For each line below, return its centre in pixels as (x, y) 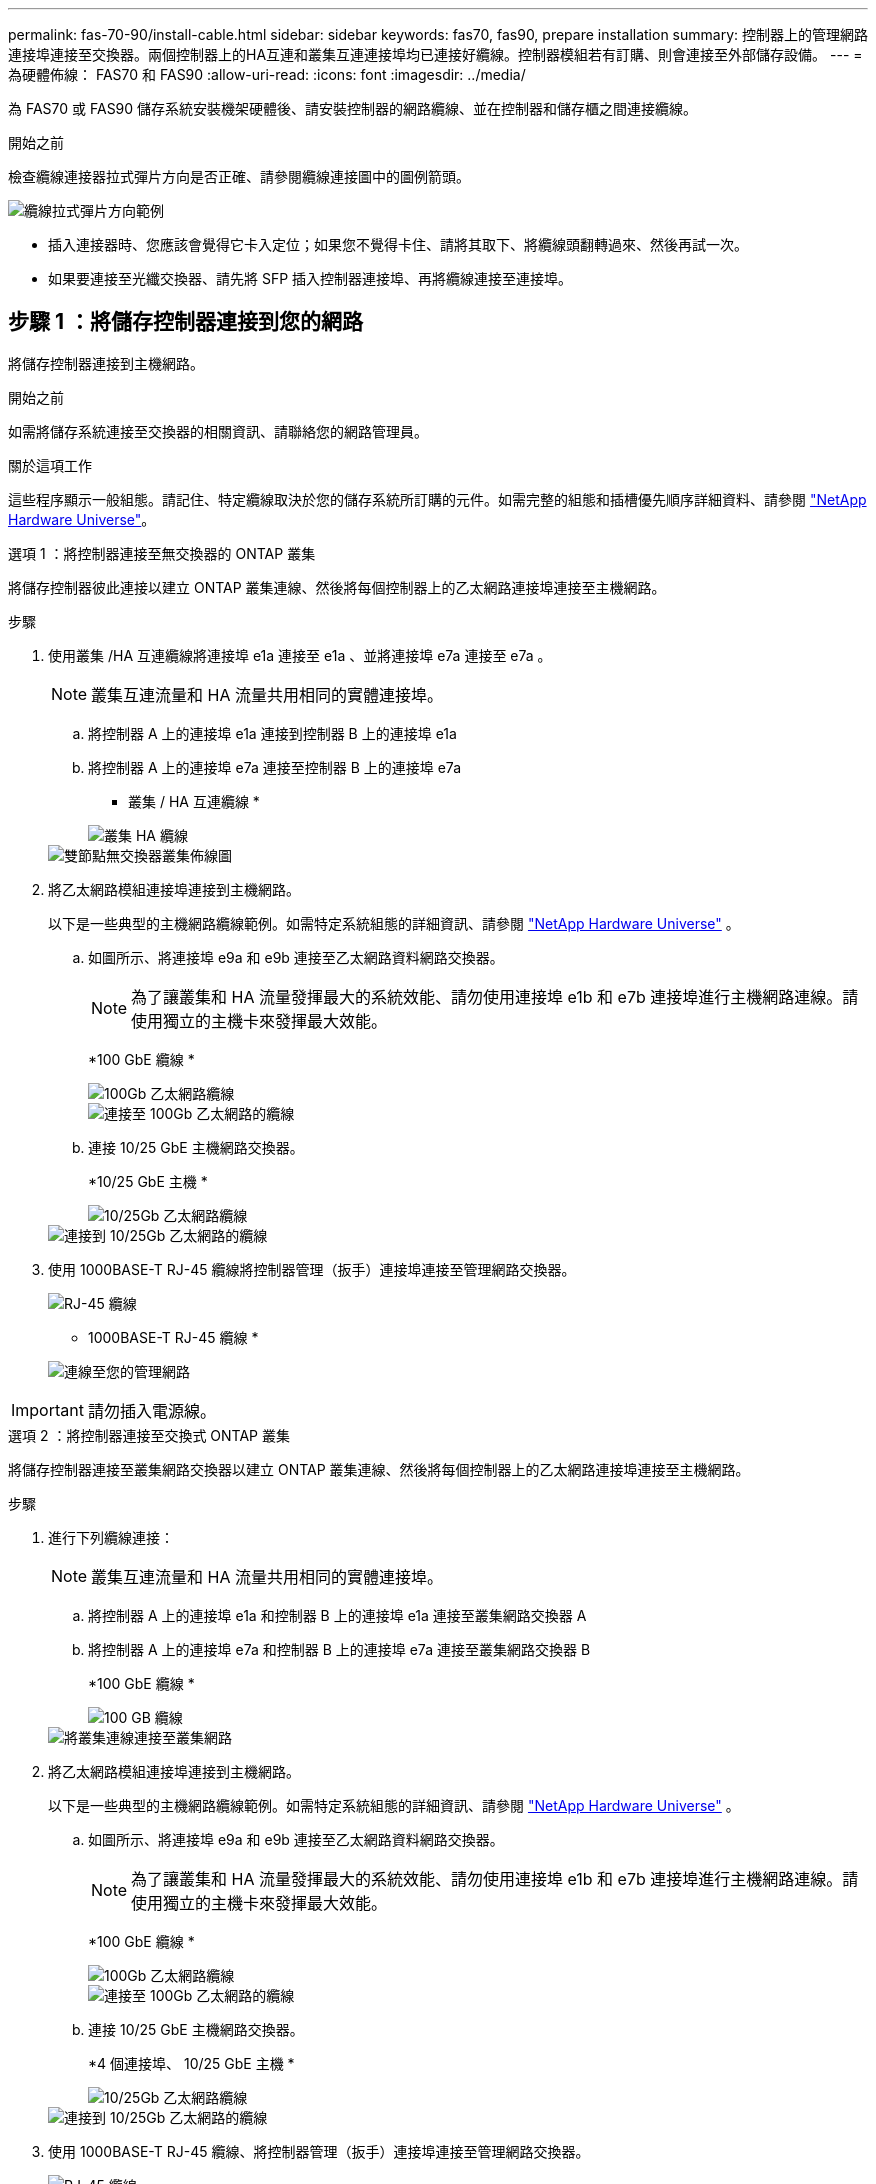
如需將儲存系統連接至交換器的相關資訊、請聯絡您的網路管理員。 (218, 431)
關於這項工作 (50, 465)
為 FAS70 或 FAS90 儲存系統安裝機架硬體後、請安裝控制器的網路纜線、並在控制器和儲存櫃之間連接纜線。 (353, 108)
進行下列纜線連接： (111, 1537)
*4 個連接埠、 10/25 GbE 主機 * (191, 2063)
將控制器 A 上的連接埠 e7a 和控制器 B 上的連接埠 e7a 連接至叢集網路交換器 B (339, 1649)
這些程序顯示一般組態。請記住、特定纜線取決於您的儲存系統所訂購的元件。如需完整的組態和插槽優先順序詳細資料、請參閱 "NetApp (437, 499)
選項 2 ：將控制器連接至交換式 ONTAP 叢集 (149, 1435)
